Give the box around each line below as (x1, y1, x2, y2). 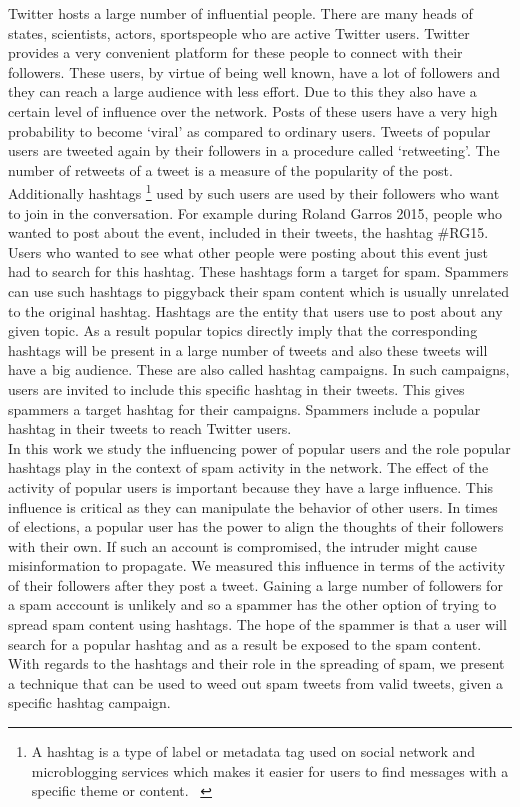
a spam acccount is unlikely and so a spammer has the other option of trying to (8, 594, 497, 615)
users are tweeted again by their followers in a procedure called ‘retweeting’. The (8, 140, 500, 161)
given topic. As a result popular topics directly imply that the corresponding (8, 320, 478, 341)
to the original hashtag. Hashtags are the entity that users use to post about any (8, 300, 503, 321)
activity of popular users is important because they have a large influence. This (8, 476, 494, 497)
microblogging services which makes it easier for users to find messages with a (31, 760, 509, 781)
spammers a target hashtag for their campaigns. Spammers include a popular (8, 398, 481, 419)
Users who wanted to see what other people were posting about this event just (8, 241, 489, 262)
